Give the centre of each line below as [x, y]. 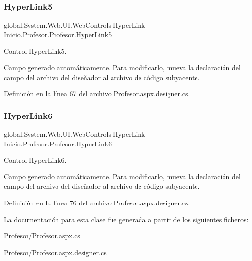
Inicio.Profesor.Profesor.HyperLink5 [58, 34]
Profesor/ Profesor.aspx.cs [42, 236]
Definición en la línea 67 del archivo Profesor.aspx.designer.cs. [97, 94]
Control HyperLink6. [35, 160]
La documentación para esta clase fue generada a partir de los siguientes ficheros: [126, 219]
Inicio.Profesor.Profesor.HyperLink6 [58, 143]
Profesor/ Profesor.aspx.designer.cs [55, 252]
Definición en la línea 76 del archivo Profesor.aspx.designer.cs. [97, 202]
